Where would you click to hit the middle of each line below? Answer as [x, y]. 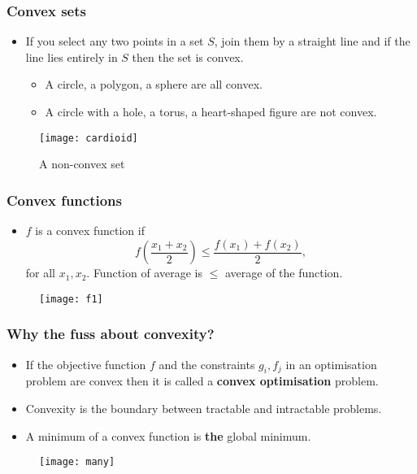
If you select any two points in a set [115, 41]
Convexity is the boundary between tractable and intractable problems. [204, 408]
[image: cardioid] [89, 138]
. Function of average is [144, 273]
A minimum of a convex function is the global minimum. [168, 435]
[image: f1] [71, 299]
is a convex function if [90, 230]
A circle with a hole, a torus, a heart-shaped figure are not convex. [211, 111]
